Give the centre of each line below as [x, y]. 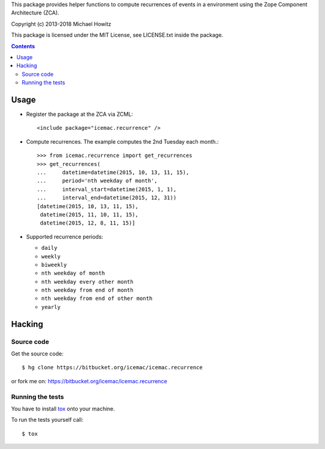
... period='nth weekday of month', [97, 181]
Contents [23, 46]
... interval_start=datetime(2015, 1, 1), [107, 189]
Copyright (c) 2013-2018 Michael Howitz [61, 24]
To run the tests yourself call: [47, 420]
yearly [51, 307]
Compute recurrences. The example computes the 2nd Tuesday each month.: [122, 141]
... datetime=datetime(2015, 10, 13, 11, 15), [113, 172]
